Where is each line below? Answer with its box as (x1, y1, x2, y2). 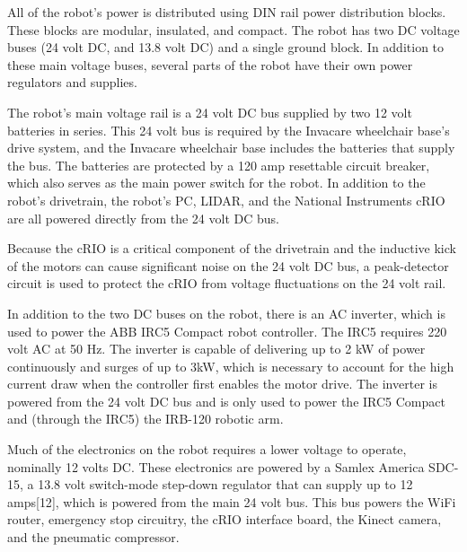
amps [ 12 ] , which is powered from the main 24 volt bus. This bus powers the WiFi (7, 492, 456, 511)
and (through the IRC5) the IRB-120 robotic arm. (7, 409, 284, 428)
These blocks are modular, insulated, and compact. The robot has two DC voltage (7, 20, 460, 39)
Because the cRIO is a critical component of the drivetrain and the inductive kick (7, 239, 456, 258)
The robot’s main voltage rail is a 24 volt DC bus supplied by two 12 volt (7, 102, 412, 121)
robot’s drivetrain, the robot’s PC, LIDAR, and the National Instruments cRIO (7, 190, 445, 209)
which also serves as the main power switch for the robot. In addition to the (7, 173, 426, 192)
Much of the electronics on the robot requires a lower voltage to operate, (7, 440, 407, 459)
